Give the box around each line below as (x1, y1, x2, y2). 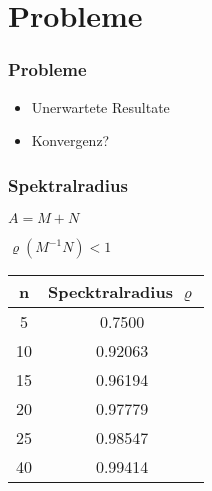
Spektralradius (8, 172, 128, 197)
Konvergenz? (31, 130, 110, 151)
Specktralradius (48, 280, 173, 303)
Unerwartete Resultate (31, 96, 170, 117)
